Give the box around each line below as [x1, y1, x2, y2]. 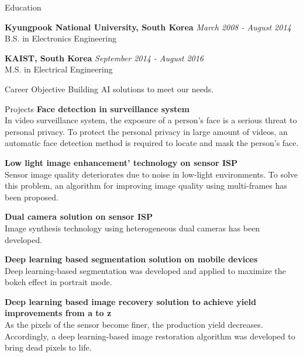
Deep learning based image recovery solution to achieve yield [5, 295, 256, 307]
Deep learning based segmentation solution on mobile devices [5, 253, 258, 265]
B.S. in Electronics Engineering [5, 32, 116, 44]
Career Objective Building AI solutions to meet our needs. [5, 82, 214, 95]
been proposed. [5, 190, 58, 203]
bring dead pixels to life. [5, 341, 92, 353]
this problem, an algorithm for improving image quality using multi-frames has [5, 179, 287, 192]
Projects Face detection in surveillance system [5, 102, 190, 115]
